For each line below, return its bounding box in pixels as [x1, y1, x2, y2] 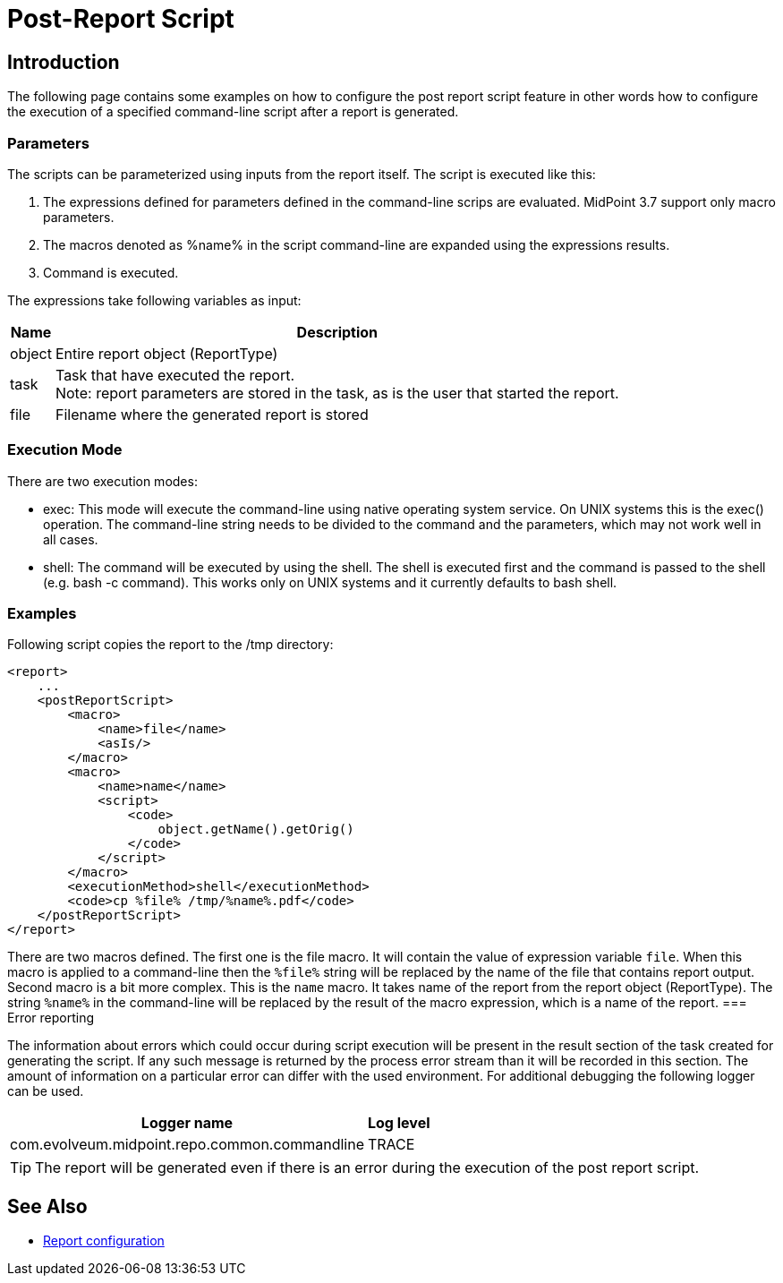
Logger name [140, 1114, 234, 1133]
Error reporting [7, 1010, 95, 1026]
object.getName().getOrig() [157, 822, 354, 837]
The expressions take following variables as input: [7, 292, 302, 308]
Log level [367, 1114, 430, 1133]
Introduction [7, 50, 120, 73]
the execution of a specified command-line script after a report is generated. [7, 104, 459, 120]
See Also [7, 1194, 88, 1218]
